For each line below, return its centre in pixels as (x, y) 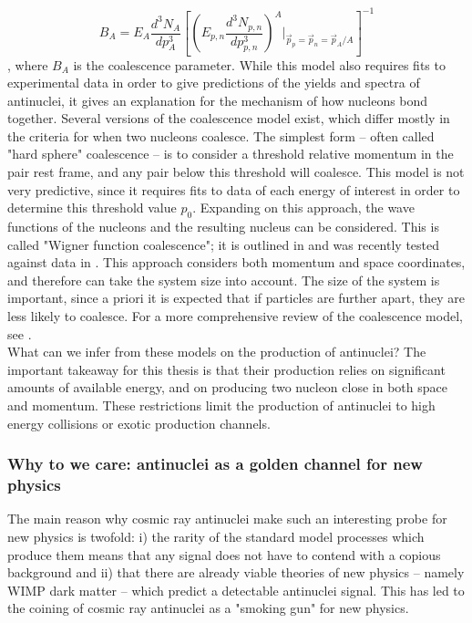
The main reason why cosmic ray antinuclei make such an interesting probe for (227, 519)
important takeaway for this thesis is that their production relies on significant (226, 369)
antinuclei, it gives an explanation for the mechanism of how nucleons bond (218, 100)
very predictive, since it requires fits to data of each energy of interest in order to (234, 189)
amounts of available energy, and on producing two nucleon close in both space (227, 387)
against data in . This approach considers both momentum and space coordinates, (236, 262)
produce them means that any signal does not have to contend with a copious (224, 554)
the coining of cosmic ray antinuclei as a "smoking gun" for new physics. (208, 608)
